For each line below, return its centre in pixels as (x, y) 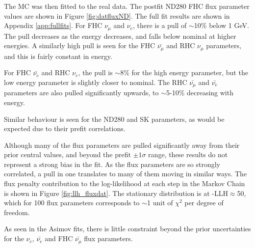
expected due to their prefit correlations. (65, 128)
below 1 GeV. (229, 25)
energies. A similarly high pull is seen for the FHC (80, 45)
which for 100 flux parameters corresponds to (72, 203)
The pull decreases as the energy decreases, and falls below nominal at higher (120, 36)
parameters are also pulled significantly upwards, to (81, 93)
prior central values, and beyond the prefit (67, 154)
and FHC (59, 238)
